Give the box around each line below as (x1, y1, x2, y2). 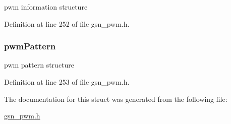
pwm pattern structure (4, 59, 75, 70)
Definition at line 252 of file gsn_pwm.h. (4, 18, 130, 29)
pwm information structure (4, 2, 88, 12)
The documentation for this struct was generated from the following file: (4, 93, 227, 104)
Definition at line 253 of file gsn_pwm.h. (4, 77, 130, 87)
